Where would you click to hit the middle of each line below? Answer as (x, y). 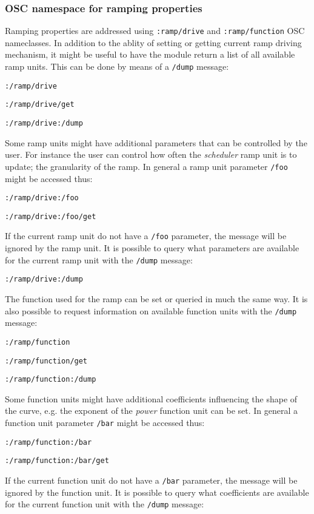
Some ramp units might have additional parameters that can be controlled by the (156, 142)
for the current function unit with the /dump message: (105, 504)
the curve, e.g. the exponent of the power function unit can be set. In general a (152, 411)
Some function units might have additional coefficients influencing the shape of (151, 398)
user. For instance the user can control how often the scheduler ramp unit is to (151, 154)
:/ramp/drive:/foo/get (51, 216)
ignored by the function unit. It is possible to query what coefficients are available (157, 492)
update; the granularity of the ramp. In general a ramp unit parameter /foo (146, 166)
